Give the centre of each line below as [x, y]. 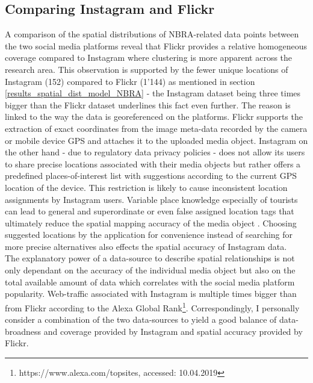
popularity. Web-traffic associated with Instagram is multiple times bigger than [151, 294]
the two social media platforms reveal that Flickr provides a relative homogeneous [156, 45]
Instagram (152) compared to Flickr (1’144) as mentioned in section [130, 81]
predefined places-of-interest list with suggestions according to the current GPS [151, 176]
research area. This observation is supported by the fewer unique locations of [147, 69]
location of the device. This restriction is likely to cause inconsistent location [146, 187]
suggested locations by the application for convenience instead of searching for [149, 235]
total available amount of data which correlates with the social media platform [150, 282]
